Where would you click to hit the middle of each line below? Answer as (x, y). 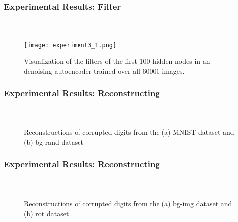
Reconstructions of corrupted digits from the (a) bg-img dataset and (128, 203)
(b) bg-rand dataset (54, 142)
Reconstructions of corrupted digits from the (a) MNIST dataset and (129, 132)
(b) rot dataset (46, 213)
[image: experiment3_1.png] (70, 45)
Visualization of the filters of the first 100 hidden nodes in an (117, 61)
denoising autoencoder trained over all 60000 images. (104, 70)
